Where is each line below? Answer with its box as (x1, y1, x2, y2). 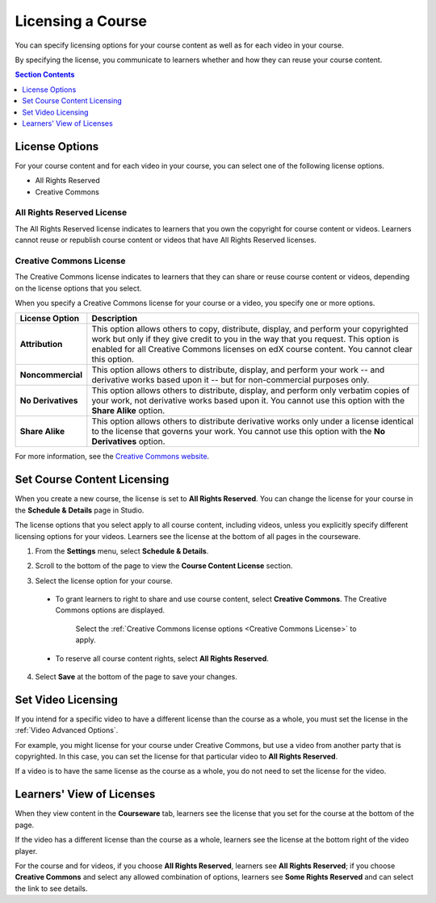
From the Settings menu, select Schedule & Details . (35, 546, 209, 556)
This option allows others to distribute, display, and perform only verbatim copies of (91, 385, 410, 396)
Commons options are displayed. (55, 605, 166, 615)
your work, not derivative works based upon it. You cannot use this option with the (91, 395, 405, 407)
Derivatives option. (91, 436, 166, 447)
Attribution (19, 339, 63, 350)
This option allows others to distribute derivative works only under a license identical (91, 416, 413, 427)
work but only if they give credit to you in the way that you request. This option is (91, 333, 400, 345)
